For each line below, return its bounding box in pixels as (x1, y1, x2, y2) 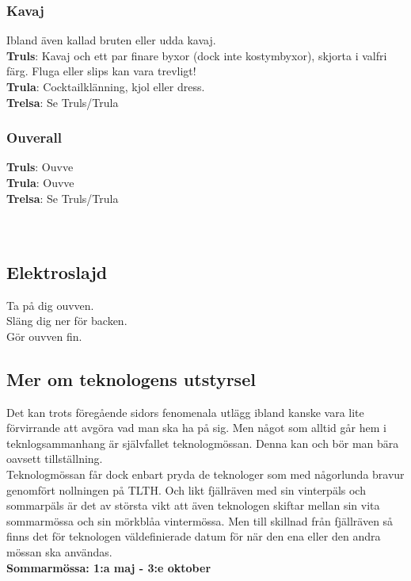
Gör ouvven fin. (6, 327, 82, 344)
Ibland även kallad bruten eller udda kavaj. (6, 32, 216, 48)
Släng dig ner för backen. (6, 312, 127, 329)
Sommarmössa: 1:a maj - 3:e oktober (6, 559, 211, 575)
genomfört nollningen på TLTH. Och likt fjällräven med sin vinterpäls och (6, 481, 366, 498)
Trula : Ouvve (6, 174, 74, 190)
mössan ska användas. (6, 543, 112, 560)
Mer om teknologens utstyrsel (6, 366, 256, 391)
